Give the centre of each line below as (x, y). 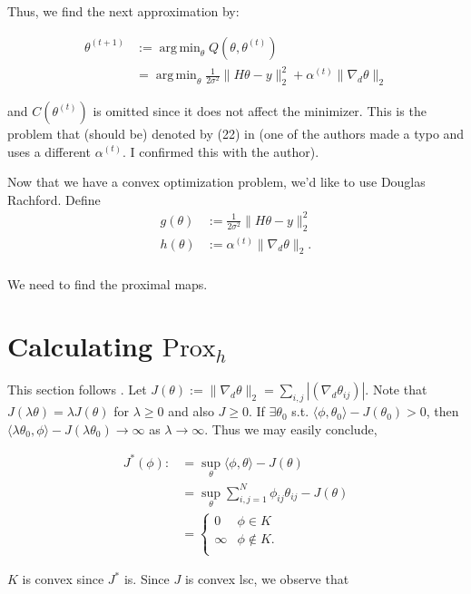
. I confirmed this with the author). (221, 151)
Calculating (80, 346)
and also (191, 411)
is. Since (147, 579)
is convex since (63, 579)
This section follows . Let (77, 390)
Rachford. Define (54, 199)
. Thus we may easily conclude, (291, 428)
